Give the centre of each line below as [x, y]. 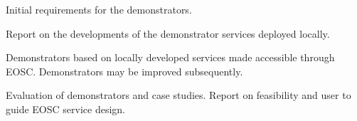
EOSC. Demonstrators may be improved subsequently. [124, 71]
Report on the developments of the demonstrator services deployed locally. [168, 33]
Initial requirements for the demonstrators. [99, 9]
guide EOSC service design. [65, 109]
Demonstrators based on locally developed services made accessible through [170, 57]
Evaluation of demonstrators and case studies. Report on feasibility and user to [178, 95]
